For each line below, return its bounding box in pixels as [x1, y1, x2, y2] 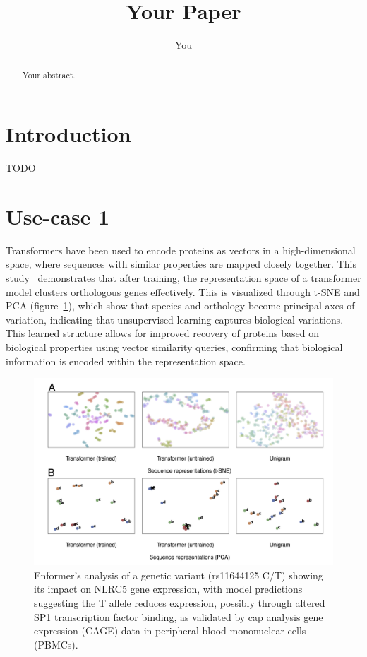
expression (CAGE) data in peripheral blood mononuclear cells [34, 623, 306, 638]
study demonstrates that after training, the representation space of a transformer [6, 271, 361, 285]
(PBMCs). [34, 637, 78, 651]
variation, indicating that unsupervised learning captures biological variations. [6, 312, 344, 326]
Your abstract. [22, 69, 76, 81]
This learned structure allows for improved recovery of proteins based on [6, 326, 320, 341]
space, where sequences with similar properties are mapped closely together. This [6, 256, 356, 271]
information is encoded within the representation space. [6, 353, 246, 368]
